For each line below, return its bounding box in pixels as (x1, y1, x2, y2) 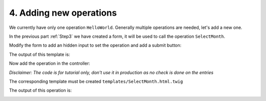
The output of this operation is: (9, 87, 72, 93)
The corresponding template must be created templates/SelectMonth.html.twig (9, 78, 183, 84)
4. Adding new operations (9, 7, 117, 18)
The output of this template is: (9, 51, 70, 57)
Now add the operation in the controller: (9, 60, 91, 66)
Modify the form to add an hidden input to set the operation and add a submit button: (9, 42, 182, 49)
